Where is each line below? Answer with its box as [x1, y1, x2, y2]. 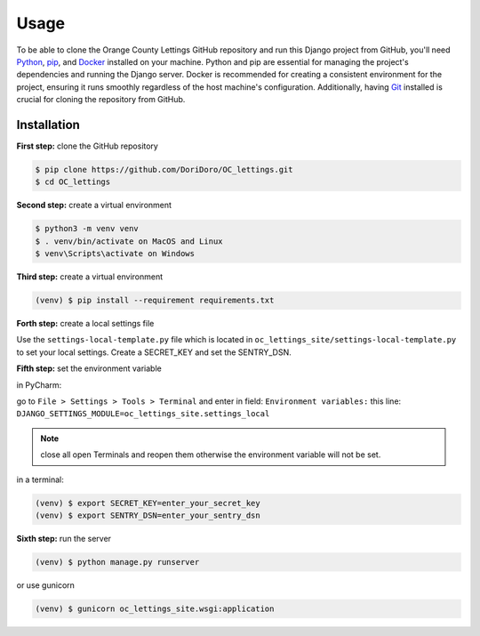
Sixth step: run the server [16, 533, 111, 543]
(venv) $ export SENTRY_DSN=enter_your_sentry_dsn [35, 510, 261, 520]
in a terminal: [16, 474, 64, 485]
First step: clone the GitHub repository [16, 141, 159, 151]
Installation [16, 117, 80, 133]
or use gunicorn [16, 579, 76, 591]
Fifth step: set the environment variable [16, 363, 162, 374]
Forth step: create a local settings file [16, 318, 155, 329]
